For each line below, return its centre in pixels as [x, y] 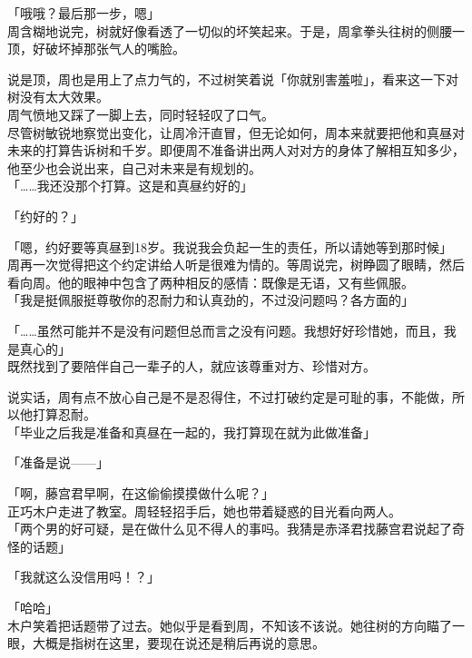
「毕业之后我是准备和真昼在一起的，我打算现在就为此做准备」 [192, 432]
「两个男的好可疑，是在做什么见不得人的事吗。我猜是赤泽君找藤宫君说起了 [230, 529]
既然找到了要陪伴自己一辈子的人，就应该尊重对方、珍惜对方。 [192, 366]
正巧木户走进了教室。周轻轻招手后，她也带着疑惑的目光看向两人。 [204, 511]
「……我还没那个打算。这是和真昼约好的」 [130, 186]
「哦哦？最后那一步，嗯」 [84, 13]
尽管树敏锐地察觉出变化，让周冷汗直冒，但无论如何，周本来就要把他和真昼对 [236, 132]
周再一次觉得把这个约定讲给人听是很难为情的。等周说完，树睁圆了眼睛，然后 [236, 265]
